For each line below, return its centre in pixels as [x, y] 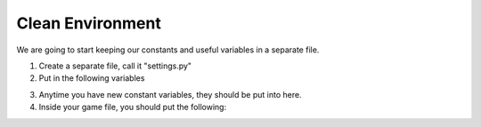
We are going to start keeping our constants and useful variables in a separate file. [168, 50]
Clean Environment [89, 23]
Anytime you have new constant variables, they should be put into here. [170, 94]
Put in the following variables [92, 78]
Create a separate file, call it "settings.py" [115, 66]
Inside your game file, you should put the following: [133, 107]
